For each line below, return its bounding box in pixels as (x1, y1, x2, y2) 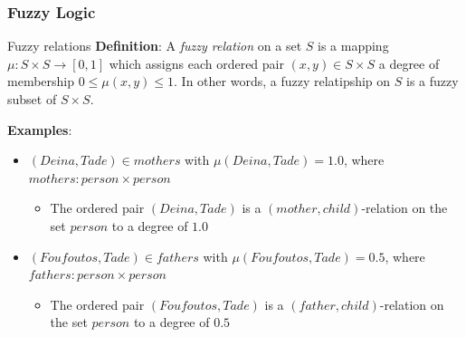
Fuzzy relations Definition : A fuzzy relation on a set (7, 36, 302, 55)
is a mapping (318, 36, 389, 55)
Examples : (7, 120, 72, 139)
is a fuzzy (406, 72, 459, 91)
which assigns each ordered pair (109, 53, 284, 72)
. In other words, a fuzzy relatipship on (174, 72, 391, 91)
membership (7, 72, 75, 91)
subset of (7, 90, 57, 108)
